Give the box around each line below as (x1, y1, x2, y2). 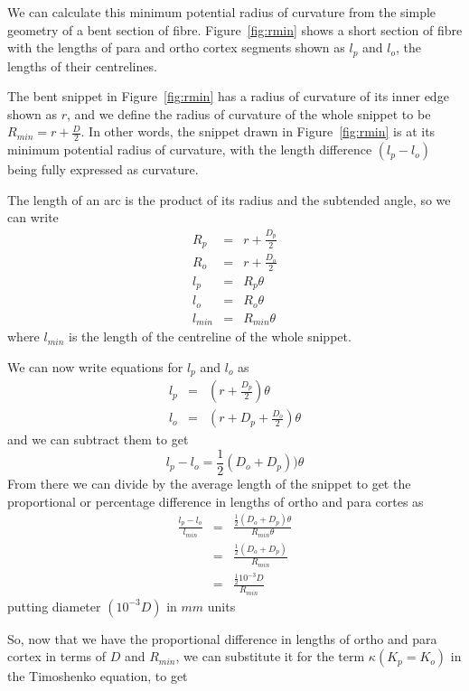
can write (7, 208, 59, 227)
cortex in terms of (7, 647, 107, 666)
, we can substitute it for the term (175, 647, 365, 666)
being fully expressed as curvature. (7, 160, 199, 179)
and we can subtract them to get (7, 430, 189, 449)
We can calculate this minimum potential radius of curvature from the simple (7, 3, 436, 21)
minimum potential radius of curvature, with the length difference (7, 140, 372, 159)
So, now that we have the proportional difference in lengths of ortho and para (7, 629, 437, 648)
